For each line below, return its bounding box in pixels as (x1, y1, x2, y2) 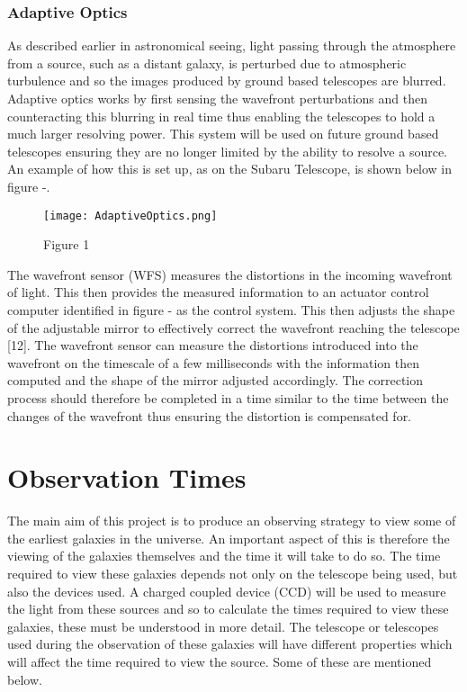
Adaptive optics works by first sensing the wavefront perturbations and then (7, 89, 427, 107)
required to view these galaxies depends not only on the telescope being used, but (7, 564, 458, 583)
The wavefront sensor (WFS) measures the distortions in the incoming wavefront (7, 265, 453, 283)
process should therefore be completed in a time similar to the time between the (7, 388, 449, 407)
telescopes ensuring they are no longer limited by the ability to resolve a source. (7, 141, 447, 160)
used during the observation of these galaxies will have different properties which (7, 634, 453, 653)
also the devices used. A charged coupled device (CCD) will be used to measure (7, 581, 446, 600)
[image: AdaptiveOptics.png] (43, 209, 218, 222)
